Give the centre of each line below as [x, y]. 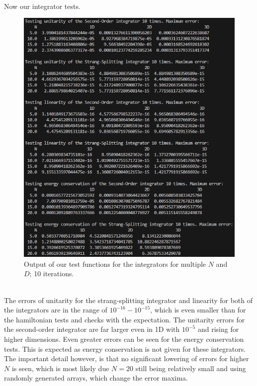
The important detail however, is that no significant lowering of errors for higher [127, 358]
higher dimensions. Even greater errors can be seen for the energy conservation [124, 339]
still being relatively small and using [191, 368]
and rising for [218, 329]
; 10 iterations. [52, 273]
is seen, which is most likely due [60, 368]
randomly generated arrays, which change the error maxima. [96, 378]
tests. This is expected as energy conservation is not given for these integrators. [125, 348]
